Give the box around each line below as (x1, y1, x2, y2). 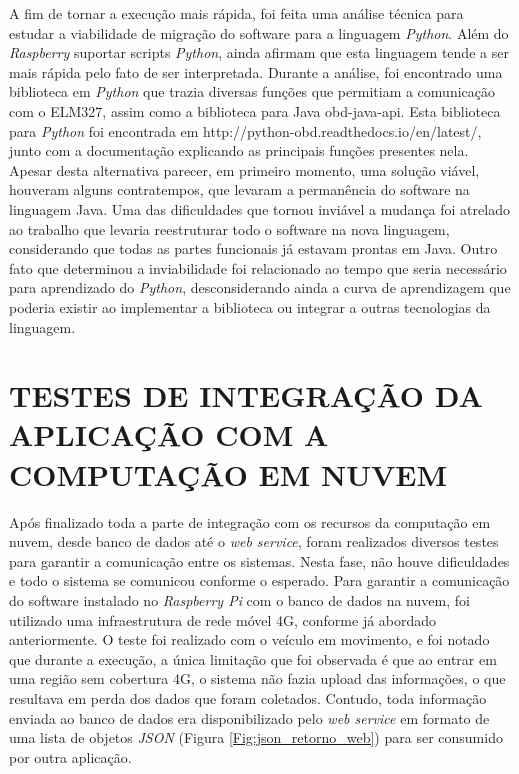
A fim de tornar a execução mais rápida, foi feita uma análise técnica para (9, 3, 464, 23)
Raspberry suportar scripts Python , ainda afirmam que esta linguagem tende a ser (9, 42, 509, 63)
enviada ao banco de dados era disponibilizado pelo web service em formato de (9, 707, 490, 728)
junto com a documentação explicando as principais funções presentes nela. (9, 140, 469, 161)
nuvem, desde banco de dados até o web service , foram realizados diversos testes (9, 531, 499, 552)
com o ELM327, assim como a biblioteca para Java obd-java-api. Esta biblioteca (9, 100, 501, 121)
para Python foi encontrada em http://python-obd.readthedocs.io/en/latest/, (9, 120, 482, 141)
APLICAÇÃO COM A (9, 414, 329, 455)
